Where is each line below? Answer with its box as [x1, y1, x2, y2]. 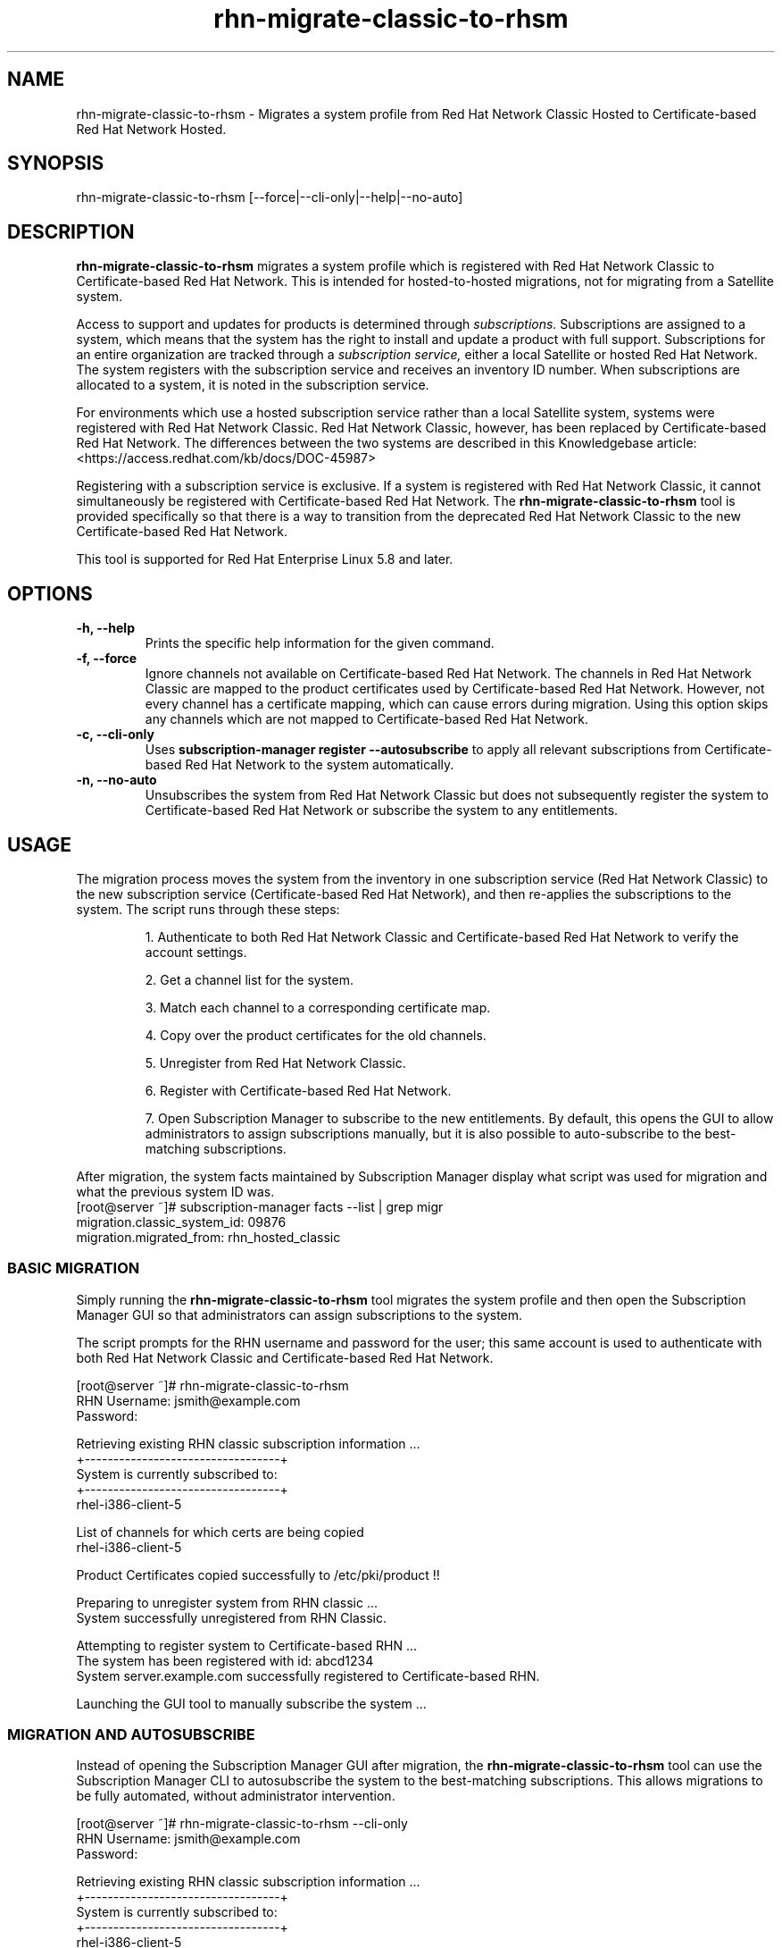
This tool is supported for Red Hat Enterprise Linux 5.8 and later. [76, 551, 453, 567]
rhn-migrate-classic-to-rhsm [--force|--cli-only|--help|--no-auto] [76, 189, 463, 206]
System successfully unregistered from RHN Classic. [76, 1609, 387, 1625]
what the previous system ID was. [76, 1183, 275, 1199]
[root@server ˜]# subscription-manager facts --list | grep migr [76, 1198, 444, 1214]
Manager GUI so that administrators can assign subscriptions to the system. [76, 1306, 523, 1322]
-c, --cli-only [76, 726, 154, 743]
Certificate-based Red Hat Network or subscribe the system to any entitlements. [145, 802, 619, 819]
